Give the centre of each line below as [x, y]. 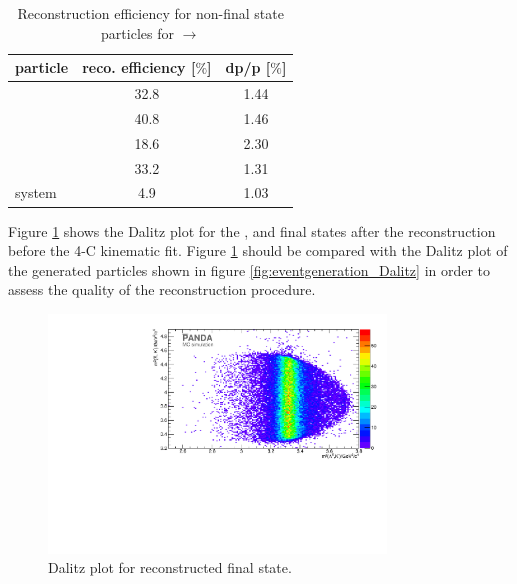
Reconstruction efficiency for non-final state [150, 13]
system [36, 192]
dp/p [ [248, 67]
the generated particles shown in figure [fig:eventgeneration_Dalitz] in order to [249, 269]
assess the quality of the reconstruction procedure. [162, 289]
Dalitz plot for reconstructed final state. [170, 567]
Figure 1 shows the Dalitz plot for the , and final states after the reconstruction [252, 230]
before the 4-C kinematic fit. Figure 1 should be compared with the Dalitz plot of [258, 250]
